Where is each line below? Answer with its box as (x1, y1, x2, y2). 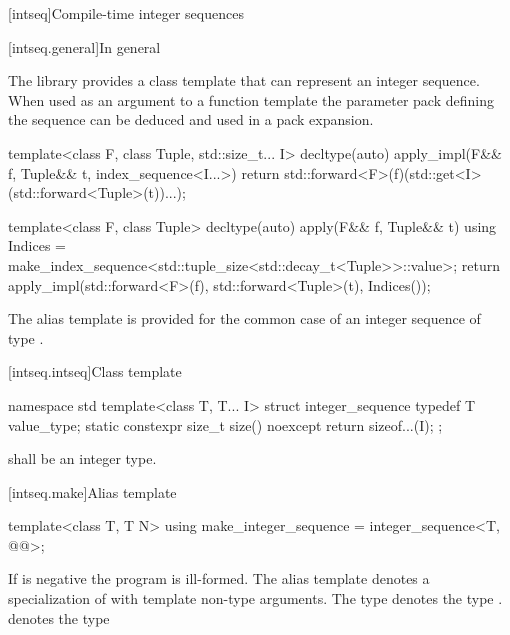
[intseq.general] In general (8, 36, 161, 57)
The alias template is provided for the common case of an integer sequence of (8, 308, 481, 329)
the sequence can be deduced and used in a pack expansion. (8, 109, 374, 130)
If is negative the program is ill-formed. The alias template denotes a (8, 568, 430, 589)
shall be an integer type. (8, 448, 157, 469)
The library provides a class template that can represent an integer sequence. (8, 70, 480, 91)
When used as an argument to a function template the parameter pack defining (8, 89, 494, 110)
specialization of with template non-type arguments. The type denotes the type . (8, 588, 503, 609)
